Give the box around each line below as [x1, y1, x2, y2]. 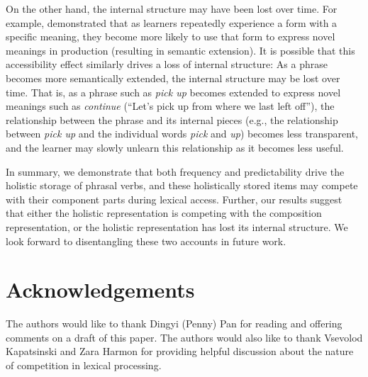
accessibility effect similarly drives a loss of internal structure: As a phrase [6, 57, 328, 72]
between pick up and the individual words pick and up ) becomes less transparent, [6, 126, 358, 141]
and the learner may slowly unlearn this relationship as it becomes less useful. [6, 140, 344, 154]
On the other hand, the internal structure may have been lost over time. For [6, 1, 338, 16]
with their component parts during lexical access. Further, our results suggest [6, 191, 342, 206]
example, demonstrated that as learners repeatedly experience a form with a [6, 15, 338, 30]
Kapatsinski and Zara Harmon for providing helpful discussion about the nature [6, 344, 354, 359]
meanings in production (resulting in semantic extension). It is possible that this [6, 43, 355, 57]
